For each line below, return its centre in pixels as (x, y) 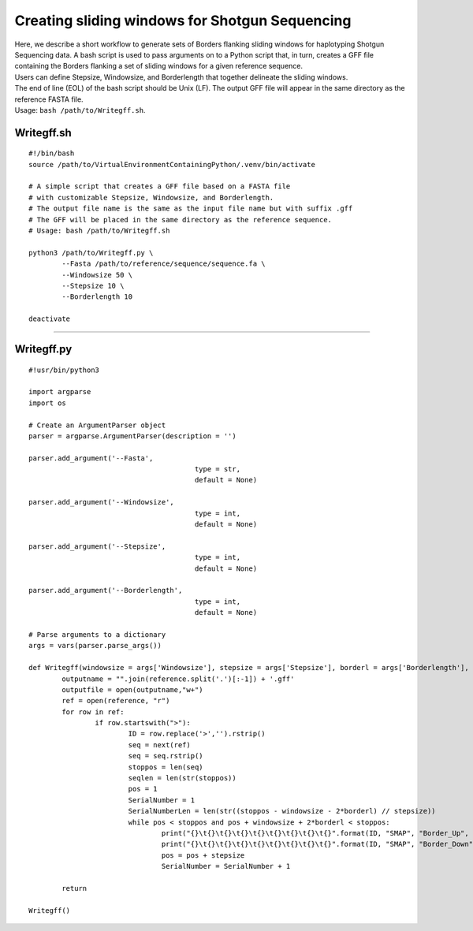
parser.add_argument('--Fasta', (91, 458)
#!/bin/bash (52, 153)
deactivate (50, 319)
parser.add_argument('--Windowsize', (102, 502)
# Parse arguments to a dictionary (97, 634)
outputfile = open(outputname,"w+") (133, 689)
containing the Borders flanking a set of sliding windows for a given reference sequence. (159, 66)
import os (47, 403)
